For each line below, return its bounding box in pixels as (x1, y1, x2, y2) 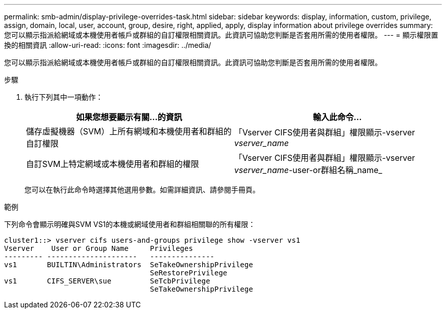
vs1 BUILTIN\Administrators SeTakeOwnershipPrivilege (4, 261, 253, 269)
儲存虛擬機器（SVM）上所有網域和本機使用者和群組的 (26, 126, 232, 136)
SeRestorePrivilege (150, 269, 228, 277)
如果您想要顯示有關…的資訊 (76, 112, 182, 122)
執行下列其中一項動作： (24, 93, 103, 101)
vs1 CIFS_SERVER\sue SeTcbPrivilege (4, 277, 210, 285)
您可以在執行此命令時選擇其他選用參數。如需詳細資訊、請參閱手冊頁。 (24, 185, 260, 194)
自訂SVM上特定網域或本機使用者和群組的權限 (26, 159, 199, 169)
